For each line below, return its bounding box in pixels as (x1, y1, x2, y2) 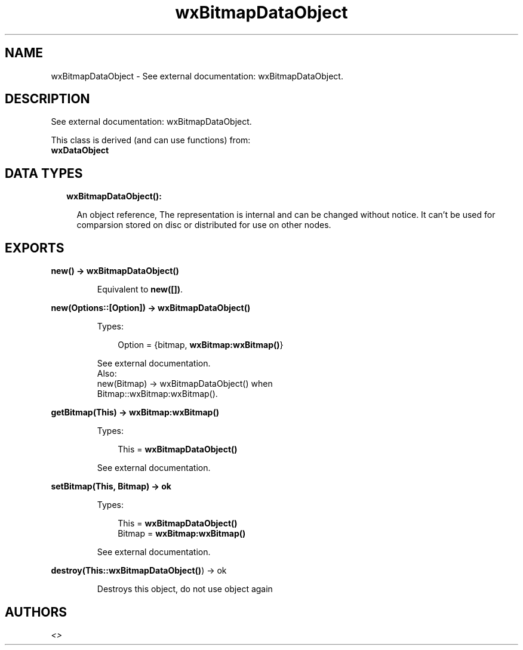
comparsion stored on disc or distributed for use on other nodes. (76, 220, 331, 230)
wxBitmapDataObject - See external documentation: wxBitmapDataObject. (51, 70, 343, 81)
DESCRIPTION (5, 91, 90, 107)
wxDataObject (51, 145, 109, 156)
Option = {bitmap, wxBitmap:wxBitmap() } (118, 340, 284, 350)
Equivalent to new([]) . (97, 284, 183, 295)
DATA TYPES (5, 165, 83, 181)
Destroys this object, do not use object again (97, 584, 273, 594)
